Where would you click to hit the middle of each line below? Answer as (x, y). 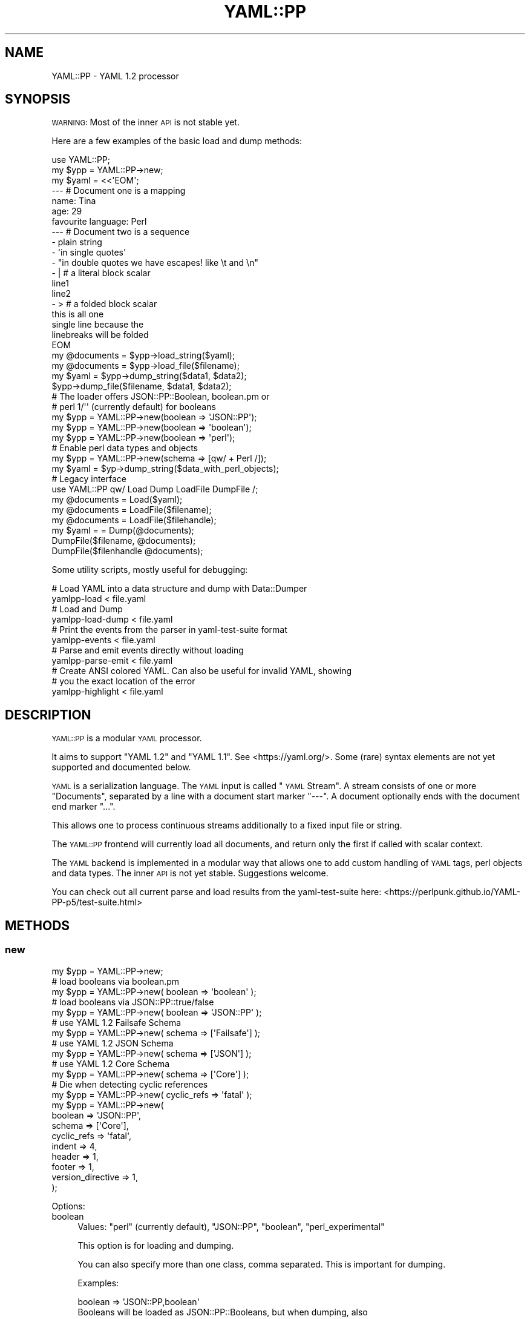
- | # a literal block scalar (101, 273)
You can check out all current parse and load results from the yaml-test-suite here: (217, 892)
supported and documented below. (121, 767)
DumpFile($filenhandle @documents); (127, 551)
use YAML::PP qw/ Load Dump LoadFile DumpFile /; (155, 489)
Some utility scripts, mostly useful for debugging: (150, 570)
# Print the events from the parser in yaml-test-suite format (169, 630)
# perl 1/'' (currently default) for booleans (134, 407)
